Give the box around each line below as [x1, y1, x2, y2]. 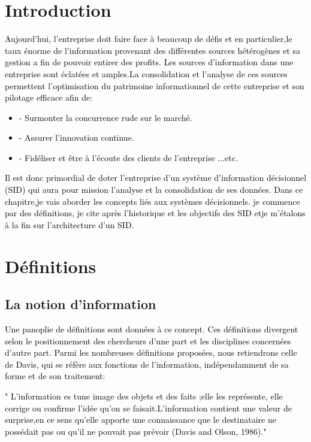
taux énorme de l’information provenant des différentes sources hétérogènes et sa [5, 44, 300, 56]
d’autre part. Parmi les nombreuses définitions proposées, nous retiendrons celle [5, 346, 297, 359]
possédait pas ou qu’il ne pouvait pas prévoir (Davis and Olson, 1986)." [5, 425, 267, 437]
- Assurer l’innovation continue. [19, 131, 134, 144]
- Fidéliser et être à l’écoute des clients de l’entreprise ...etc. [19, 151, 238, 164]
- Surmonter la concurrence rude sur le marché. [19, 111, 192, 123]
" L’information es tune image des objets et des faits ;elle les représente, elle [5, 389, 283, 402]
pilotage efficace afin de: [5, 91, 93, 104]
